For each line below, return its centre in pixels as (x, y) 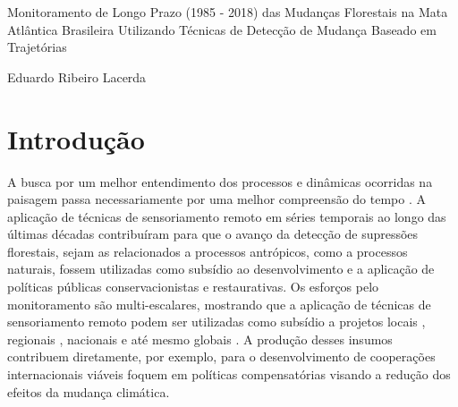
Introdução (76, 138)
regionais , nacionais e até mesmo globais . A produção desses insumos (200, 339)
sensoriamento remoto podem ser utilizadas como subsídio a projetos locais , (216, 322)
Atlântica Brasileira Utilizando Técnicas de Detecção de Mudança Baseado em (222, 29)
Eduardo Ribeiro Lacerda (77, 76)
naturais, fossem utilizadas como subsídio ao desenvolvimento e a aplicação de (221, 269)
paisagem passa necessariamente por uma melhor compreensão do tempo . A (216, 199)
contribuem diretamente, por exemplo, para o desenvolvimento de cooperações (221, 356)
